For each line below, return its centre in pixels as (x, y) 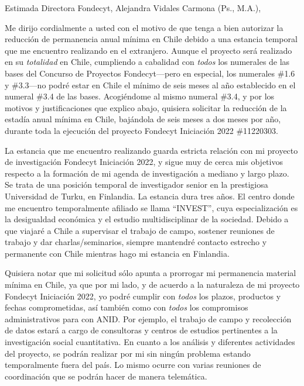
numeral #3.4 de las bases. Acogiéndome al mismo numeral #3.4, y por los (140, 96)
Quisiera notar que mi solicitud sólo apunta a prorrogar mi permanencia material (151, 273)
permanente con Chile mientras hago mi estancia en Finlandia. (117, 253)
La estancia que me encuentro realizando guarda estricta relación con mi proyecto (151, 150)
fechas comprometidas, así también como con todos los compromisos (127, 307)
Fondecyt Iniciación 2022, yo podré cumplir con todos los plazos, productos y (143, 296)
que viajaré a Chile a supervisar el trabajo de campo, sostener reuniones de (140, 230)
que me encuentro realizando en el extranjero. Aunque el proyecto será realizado (148, 50)
